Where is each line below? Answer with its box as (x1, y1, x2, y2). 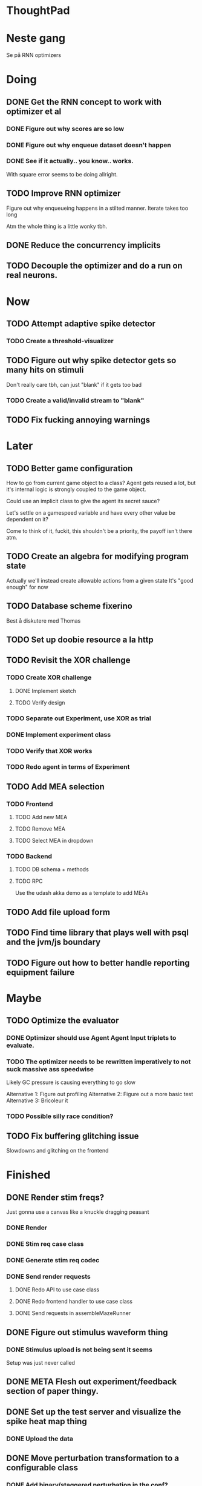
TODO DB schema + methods (15, 866, 89, 873)
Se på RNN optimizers (6, 52, 62, 59)
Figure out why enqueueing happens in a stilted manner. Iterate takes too (6, 204, 189, 212)
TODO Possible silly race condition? (6, 1112, 114, 1120)
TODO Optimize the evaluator (6, 1016, 119, 1026)
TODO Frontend (6, 800, 53, 808)
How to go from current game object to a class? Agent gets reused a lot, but (6, 480, 196, 487)
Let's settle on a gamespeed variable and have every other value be (6, 509, 175, 517)
